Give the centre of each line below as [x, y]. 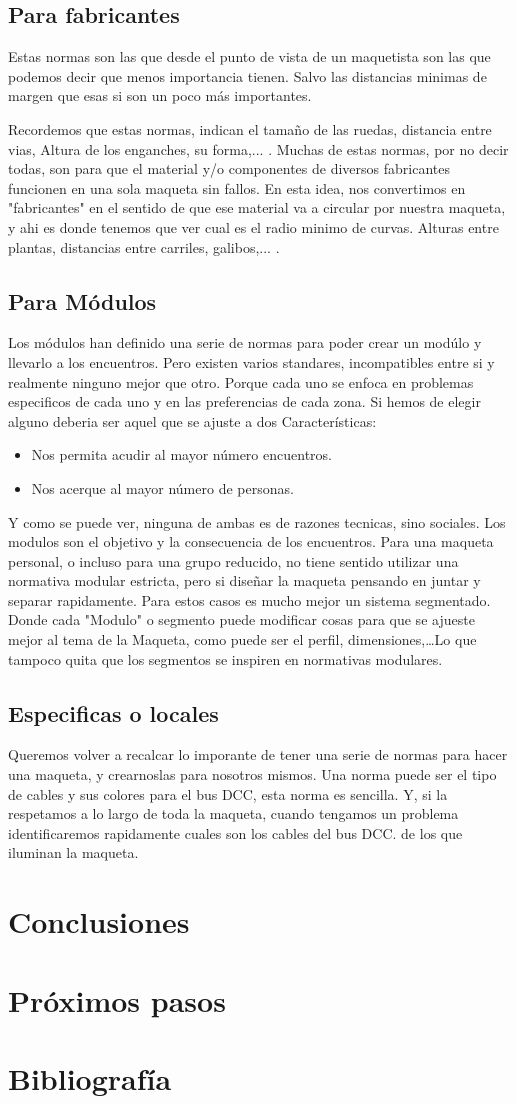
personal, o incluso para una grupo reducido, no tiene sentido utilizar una [233, 560]
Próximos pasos [117, 999]
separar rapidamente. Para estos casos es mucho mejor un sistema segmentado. [249, 599]
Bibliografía [90, 1077]
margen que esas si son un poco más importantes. [160, 95]
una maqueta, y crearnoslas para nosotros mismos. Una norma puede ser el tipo [252, 774]
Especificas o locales [113, 712]
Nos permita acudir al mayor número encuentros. [181, 454]
